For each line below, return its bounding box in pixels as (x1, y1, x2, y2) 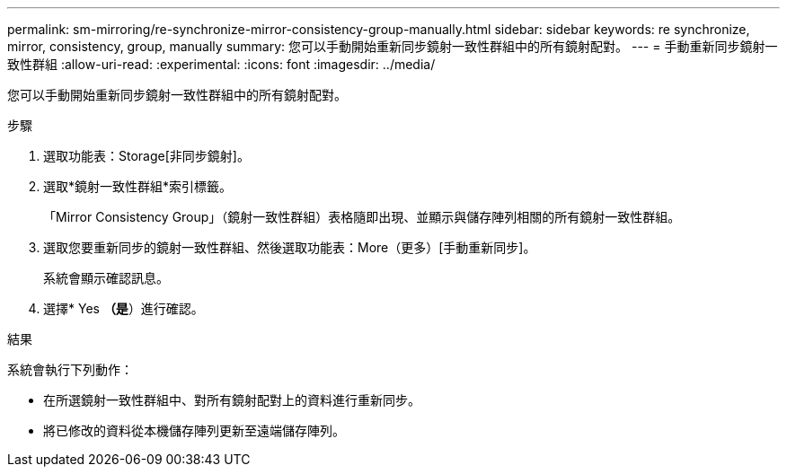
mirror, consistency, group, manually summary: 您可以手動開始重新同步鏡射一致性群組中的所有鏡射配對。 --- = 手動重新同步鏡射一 (7, 39, 778, 54)
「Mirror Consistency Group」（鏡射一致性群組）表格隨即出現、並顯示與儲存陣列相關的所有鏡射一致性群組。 (43, 209, 681, 224)
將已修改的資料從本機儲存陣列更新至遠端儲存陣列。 (43, 423, 345, 438)
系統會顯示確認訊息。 (43, 270, 169, 285)
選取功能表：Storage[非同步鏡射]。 (43, 148, 250, 163)
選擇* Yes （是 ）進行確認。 (43, 301, 204, 316)
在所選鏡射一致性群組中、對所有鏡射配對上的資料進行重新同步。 (43, 392, 420, 408)
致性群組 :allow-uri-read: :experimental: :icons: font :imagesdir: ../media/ (7, 57, 436, 72)
